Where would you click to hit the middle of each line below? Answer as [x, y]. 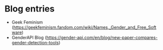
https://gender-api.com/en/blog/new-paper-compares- [102, 37]
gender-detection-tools [35, 42]
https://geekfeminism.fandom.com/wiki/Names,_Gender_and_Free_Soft [85, 27]
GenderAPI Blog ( [29, 37]
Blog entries [30, 9]
